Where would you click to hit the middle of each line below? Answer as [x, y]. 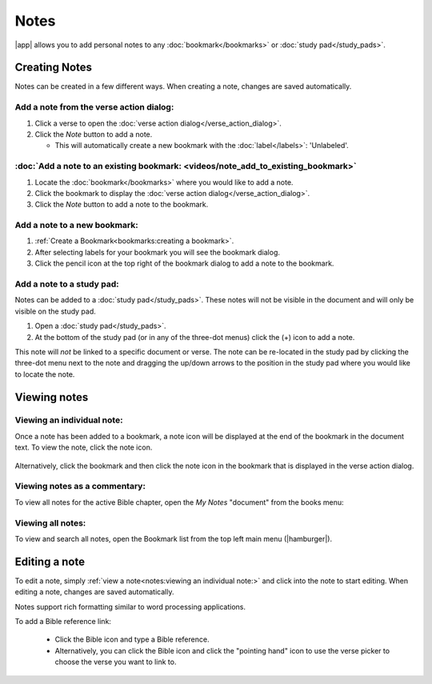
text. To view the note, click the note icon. [84, 447]
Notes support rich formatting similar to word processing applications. [130, 606]
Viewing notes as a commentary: [80, 486]
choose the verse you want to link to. [116, 662]
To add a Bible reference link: [63, 621]
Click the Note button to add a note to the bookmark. [122, 205]
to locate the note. [45, 374]
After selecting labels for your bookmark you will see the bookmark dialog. [157, 252]
